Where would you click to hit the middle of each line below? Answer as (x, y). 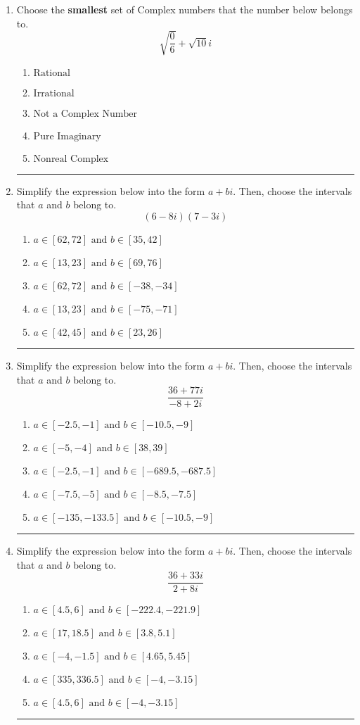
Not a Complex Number (85, 114)
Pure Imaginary (67, 136)
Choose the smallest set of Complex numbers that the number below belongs (185, 9)
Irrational (54, 93)
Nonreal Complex (71, 159)
